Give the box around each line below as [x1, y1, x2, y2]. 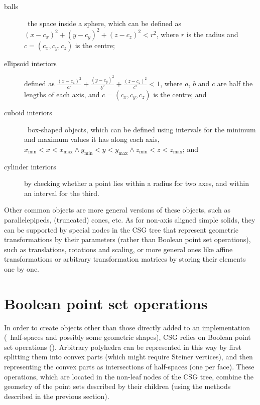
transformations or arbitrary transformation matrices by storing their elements [4, 254, 246, 264]
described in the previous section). [4, 390, 109, 401]
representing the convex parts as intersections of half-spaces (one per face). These [4, 361, 254, 372]
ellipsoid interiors [4, 58, 57, 68]
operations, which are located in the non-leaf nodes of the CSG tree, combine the [4, 371, 253, 381]
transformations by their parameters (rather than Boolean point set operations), [4, 234, 251, 245]
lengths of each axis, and [24, 89, 100, 100]
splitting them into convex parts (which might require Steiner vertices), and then [4, 351, 253, 362]
